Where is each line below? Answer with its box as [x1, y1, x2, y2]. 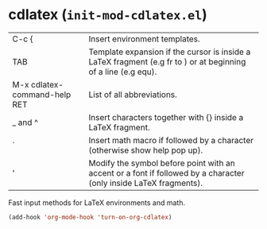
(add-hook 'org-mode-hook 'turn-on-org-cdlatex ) [8, 213, 172, 221]
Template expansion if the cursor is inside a [88, 46, 251, 57]
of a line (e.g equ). [88, 66, 157, 77]
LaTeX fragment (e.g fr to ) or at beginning [88, 56, 246, 67]
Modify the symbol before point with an [88, 157, 236, 169]
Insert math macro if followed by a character [88, 134, 254, 146]
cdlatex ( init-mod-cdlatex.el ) [8, 6, 208, 24]
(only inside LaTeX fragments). [88, 177, 203, 188]
